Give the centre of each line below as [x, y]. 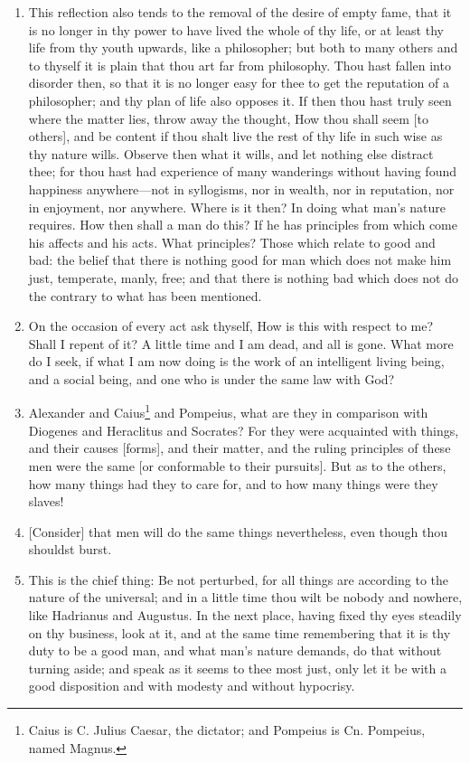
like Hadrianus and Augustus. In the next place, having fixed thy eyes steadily [245, 615]
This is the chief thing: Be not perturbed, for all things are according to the [238, 579]
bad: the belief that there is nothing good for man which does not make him [240, 260]
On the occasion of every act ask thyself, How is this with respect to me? [231, 326]
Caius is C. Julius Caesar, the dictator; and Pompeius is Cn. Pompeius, [227, 730]
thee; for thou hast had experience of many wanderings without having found [243, 171]
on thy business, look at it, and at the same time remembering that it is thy [240, 632]
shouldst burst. [70, 549]
